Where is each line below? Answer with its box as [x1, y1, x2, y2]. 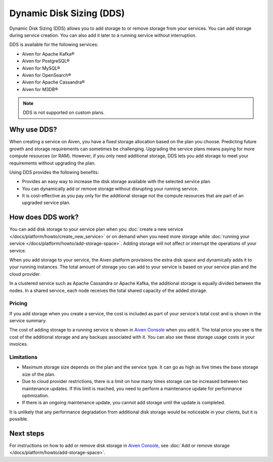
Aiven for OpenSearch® [22, 72, 71, 78]
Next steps [9, 429, 44, 438]
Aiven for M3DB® [22, 86, 58, 92]
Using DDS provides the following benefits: [9, 169, 99, 175]
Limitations [9, 353, 38, 360]
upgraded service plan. [22, 200, 71, 206]
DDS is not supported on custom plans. [23, 109, 105, 116]
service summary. [9, 318, 47, 324]
